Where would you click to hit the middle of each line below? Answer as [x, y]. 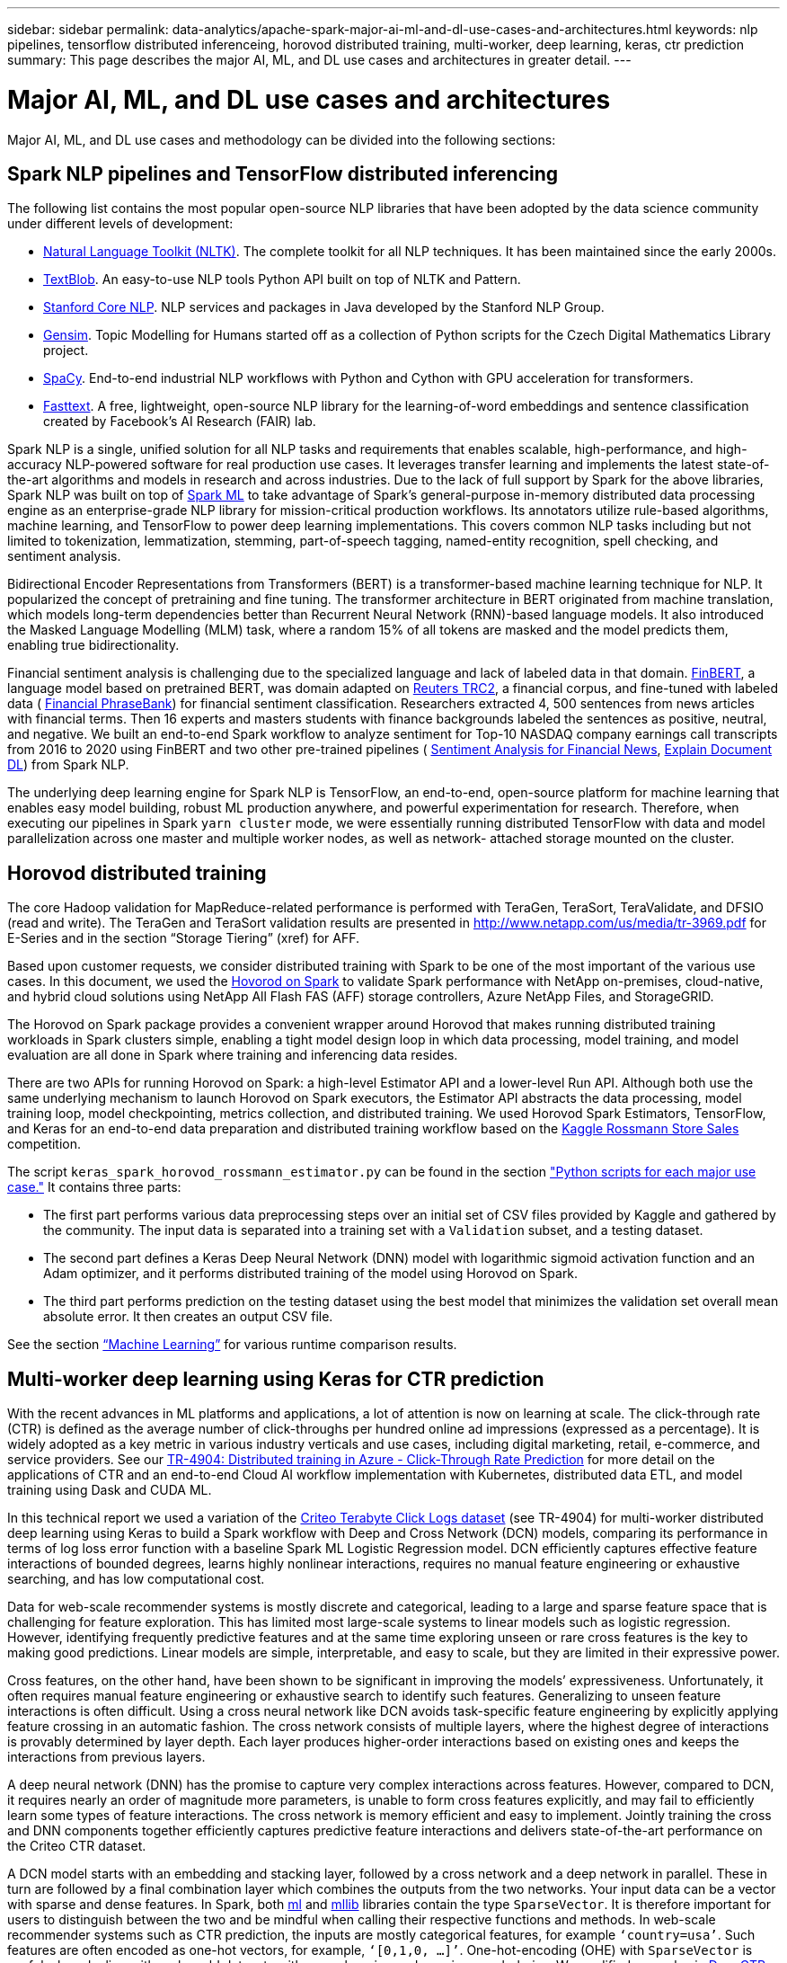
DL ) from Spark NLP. [68, 765]
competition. [44, 1144]
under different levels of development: [120, 224]
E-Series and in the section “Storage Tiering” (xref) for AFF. [184, 938]
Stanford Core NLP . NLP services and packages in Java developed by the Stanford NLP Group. [324, 307]
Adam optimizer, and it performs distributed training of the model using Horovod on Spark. [311, 1274]
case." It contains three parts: [94, 1187]
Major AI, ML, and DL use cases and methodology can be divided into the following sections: [282, 139]
